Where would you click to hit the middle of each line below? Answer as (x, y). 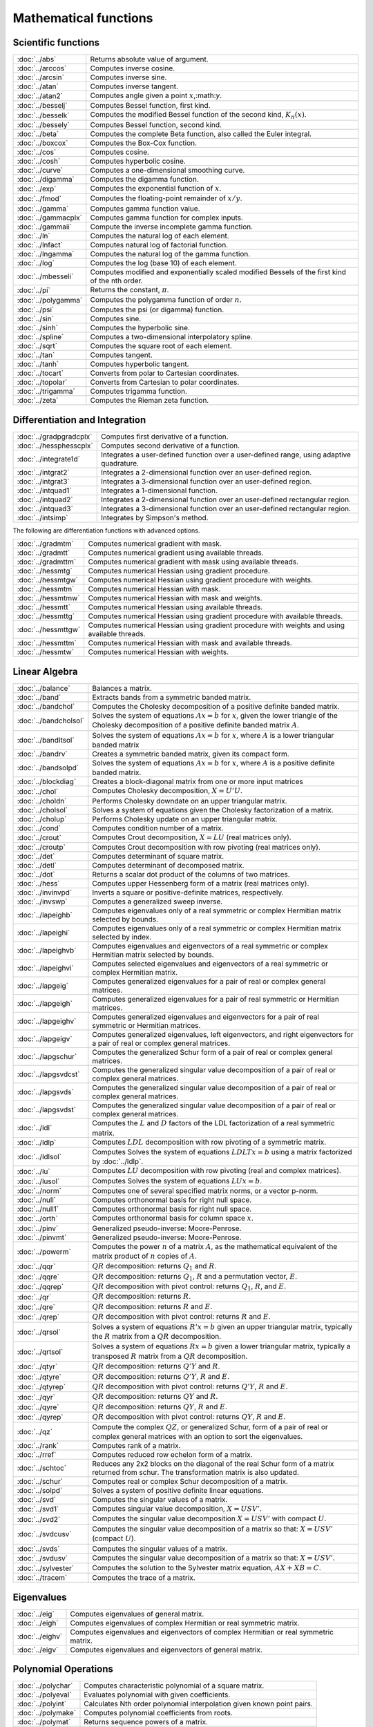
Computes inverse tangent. (134, 86)
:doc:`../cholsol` (42, 810)
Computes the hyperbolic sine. (140, 328)
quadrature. (120, 463)
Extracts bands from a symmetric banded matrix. (172, 697)
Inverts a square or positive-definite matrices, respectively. (188, 893)
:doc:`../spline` (40, 337)
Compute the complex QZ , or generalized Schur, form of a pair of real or (210, 1427)
